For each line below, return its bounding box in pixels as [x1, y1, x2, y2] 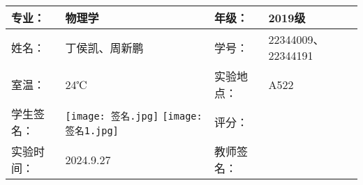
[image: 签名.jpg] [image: [65, 110, 202, 122]
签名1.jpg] [65, 124, 119, 136]
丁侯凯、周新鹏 [65, 39, 144, 56]
